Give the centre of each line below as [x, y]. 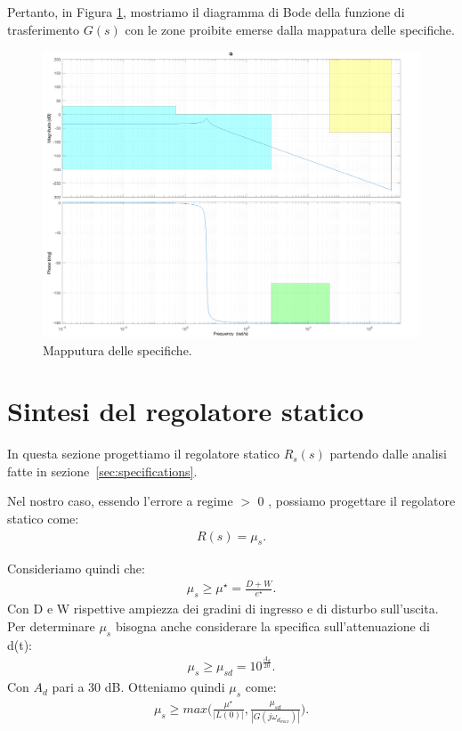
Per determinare [51, 625]
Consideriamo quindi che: [76, 569]
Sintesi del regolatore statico [186, 411]
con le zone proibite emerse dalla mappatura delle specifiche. [290, 29]
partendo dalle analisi [388, 454]
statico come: [43, 518]
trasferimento [44, 29]
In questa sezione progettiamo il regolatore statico [143, 454]
